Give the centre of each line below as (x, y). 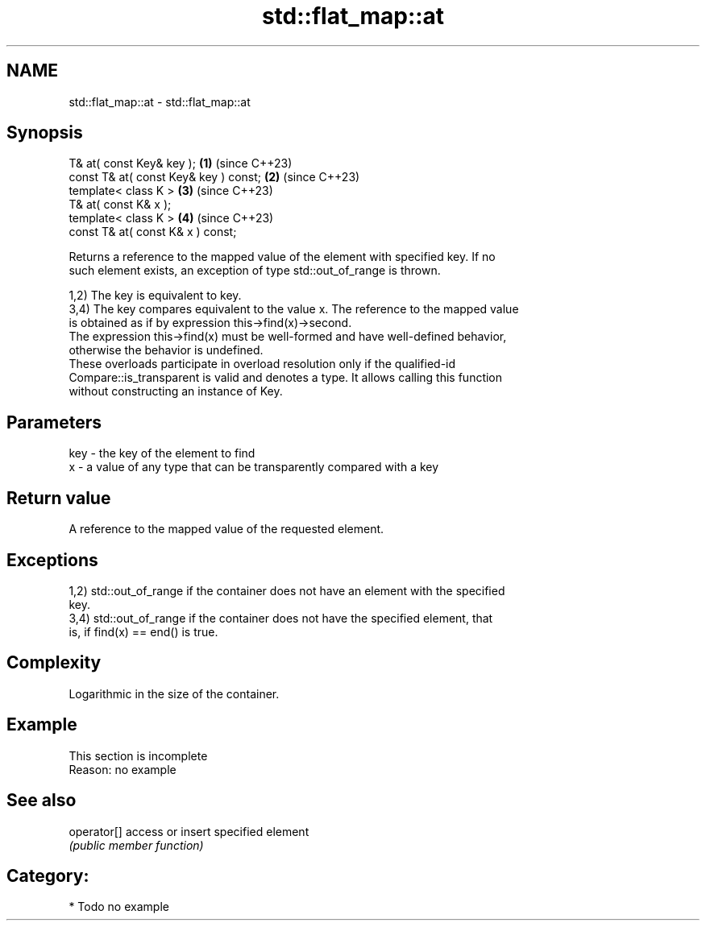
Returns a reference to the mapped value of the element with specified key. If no (282, 257)
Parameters (54, 422)
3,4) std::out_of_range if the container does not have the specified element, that (281, 618)
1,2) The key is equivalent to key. (155, 296)
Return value (59, 498)
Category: (48, 875)
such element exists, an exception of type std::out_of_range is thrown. (255, 271)
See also (42, 801)
